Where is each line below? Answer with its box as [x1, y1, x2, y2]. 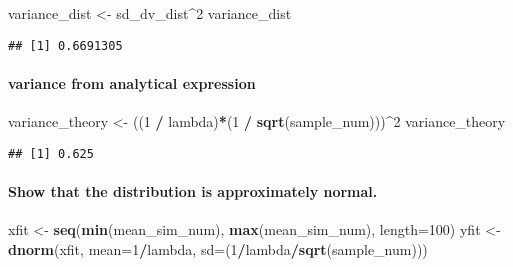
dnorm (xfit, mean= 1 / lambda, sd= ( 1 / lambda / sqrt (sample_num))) [8, 238, 428, 259]
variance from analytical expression [8, 72, 256, 93]
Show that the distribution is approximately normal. [8, 180, 378, 201]
